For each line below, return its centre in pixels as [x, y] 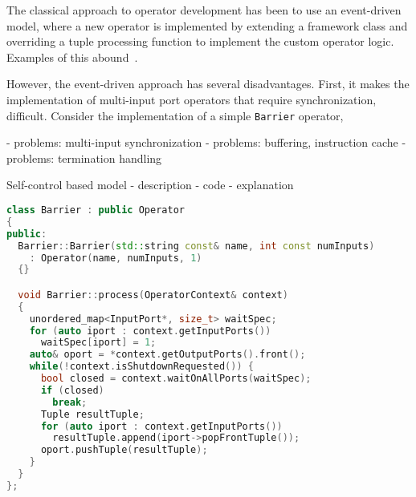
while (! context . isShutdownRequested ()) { [141, 367]
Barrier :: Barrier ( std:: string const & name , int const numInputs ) [196, 246]
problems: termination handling [84, 158]
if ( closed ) [72, 390]
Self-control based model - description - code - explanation [150, 185]
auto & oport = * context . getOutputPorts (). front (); [167, 355]
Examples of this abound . [72, 57]
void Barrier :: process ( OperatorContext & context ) [153, 295]
